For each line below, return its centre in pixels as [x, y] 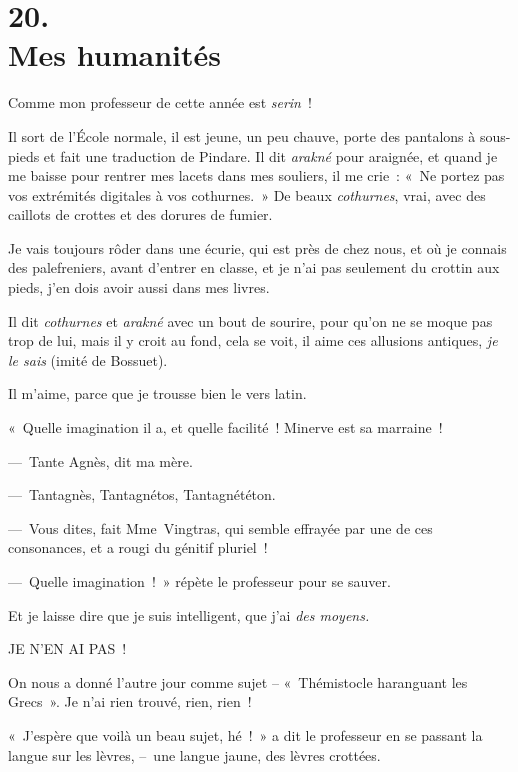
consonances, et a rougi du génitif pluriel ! [138, 547]
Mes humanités [114, 54]
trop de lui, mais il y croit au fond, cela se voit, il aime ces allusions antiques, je [253, 340]
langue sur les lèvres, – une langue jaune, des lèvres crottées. [194, 754]
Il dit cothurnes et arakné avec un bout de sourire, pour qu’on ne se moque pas [250, 320]
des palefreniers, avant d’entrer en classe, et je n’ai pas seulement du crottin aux [254, 267]
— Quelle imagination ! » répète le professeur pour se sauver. [199, 581]
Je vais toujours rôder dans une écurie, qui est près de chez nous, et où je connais [257, 247]
